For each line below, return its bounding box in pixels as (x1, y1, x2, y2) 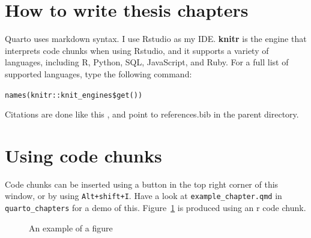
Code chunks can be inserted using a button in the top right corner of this (5, 177, 279, 190)
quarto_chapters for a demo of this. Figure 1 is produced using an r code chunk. (5, 201, 306, 214)
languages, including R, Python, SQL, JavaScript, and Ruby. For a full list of (5, 56, 289, 68)
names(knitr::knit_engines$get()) (5, 91, 143, 100)
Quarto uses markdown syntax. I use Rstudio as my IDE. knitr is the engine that (5, 32, 307, 45)
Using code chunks (5, 143, 162, 167)
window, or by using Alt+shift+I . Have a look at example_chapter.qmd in (5, 189, 282, 202)
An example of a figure (29, 221, 113, 234)
